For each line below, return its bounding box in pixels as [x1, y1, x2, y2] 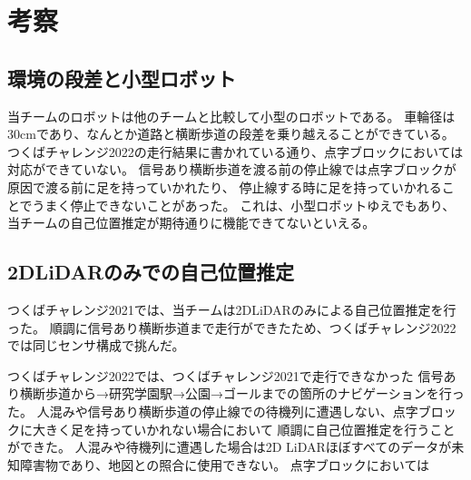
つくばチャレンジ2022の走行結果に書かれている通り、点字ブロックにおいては [7, 142, 464, 161]
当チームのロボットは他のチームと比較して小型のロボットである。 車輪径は [7, 106, 456, 125]
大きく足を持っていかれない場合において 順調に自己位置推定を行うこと [32, 419, 456, 438]
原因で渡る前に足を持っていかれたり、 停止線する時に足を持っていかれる [7, 177, 442, 196]
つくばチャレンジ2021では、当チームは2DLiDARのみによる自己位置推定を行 [7, 299, 456, 318]
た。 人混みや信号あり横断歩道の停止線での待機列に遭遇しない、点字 [7, 401, 418, 420]
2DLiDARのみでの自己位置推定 [7, 258, 295, 286]
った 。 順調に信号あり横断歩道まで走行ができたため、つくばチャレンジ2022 [7, 318, 456, 337]
